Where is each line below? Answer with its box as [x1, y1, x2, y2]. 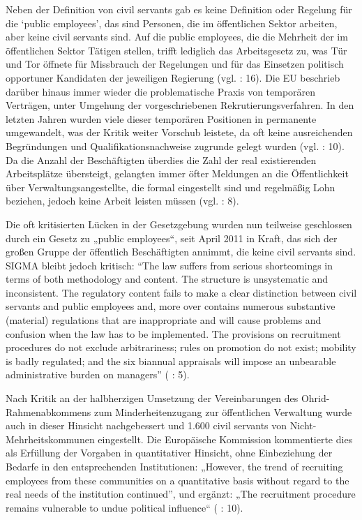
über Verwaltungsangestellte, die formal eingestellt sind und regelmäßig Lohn [6, 179, 335, 194]
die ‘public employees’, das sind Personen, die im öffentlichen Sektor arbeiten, [6, 15, 338, 30]
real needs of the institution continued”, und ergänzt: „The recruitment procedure [6, 486, 356, 501]
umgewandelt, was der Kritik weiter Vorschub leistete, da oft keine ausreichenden [6, 125, 353, 140]
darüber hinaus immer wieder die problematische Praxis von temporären [6, 84, 316, 98]
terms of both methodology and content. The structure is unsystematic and [6, 272, 329, 286]
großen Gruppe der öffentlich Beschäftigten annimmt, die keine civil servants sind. [6, 244, 356, 259]
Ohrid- [301, 391, 330, 406]
